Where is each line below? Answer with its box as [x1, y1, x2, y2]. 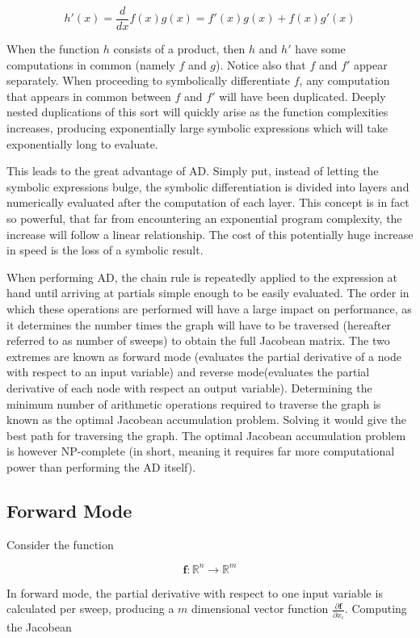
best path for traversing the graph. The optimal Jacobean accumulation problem [6, 426, 406, 443]
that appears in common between [6, 87, 171, 104]
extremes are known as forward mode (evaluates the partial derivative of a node [6, 347, 401, 364]
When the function [6, 40, 100, 57]
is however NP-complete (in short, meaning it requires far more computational [6, 443, 395, 460]
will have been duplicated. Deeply [219, 87, 386, 104]
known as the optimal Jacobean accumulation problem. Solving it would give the [6, 411, 406, 428]
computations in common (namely [6, 56, 175, 73]
